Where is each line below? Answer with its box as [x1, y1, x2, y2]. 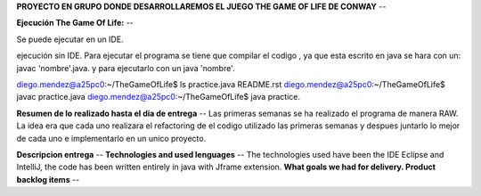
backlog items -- [16, 174, 80, 184]
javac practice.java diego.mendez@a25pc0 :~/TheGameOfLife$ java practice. [16, 92, 300, 102]
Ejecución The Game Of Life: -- [16, 18, 134, 29]
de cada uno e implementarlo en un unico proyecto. [16, 133, 207, 143]
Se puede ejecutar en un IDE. [16, 34, 124, 45]
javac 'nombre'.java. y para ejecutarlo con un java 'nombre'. [16, 62, 235, 73]
